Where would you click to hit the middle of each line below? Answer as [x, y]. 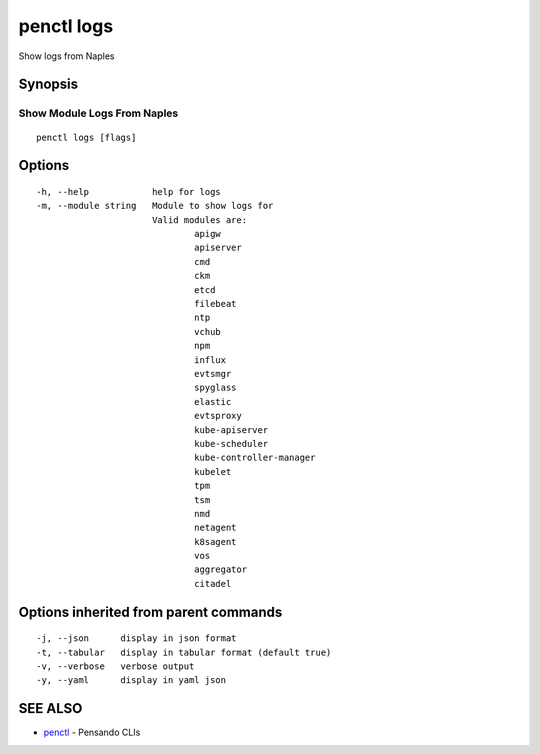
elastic [212, 401]
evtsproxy [217, 416]
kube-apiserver [231, 429]
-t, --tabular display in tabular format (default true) [184, 652]
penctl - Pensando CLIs [92, 732]
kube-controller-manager [254, 458]
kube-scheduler [231, 443]
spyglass [215, 388]
